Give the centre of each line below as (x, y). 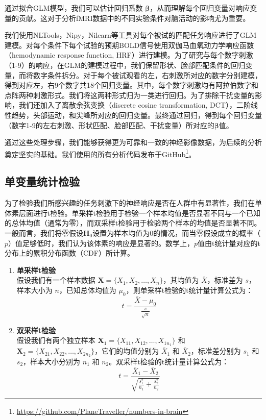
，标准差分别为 (216, 351)
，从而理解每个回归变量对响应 (200, 8)
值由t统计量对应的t (229, 243)
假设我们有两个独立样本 (56, 340)
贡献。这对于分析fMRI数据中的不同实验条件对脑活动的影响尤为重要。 (134, 18)
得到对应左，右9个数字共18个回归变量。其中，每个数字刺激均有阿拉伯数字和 (131, 85)
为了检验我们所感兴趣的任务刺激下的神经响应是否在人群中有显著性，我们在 (130, 203)
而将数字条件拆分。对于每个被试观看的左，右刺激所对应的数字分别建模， (140, 75)
